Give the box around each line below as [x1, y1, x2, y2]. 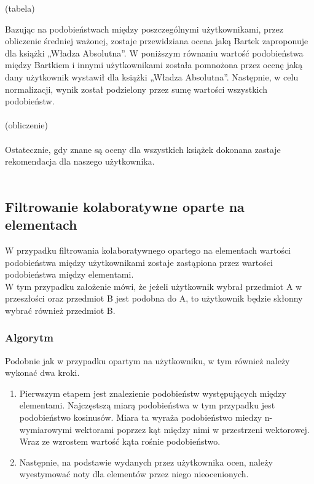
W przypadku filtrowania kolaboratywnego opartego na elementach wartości [5, 243, 291, 256]
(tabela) [5, 2, 35, 14]
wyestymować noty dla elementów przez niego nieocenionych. [19, 467, 249, 480]
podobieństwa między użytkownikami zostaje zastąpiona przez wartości [5, 256, 273, 268]
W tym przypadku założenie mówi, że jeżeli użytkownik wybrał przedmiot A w [5, 279, 302, 292]
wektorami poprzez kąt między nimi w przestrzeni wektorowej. [74, 423, 310, 435]
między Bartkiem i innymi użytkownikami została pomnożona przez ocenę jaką [5, 58, 303, 71]
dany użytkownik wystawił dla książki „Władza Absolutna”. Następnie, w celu [5, 70, 299, 83]
